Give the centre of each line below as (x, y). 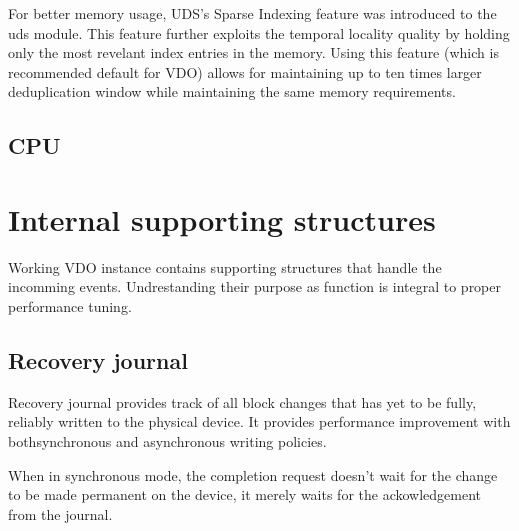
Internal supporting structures (222, 218)
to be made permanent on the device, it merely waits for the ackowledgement (245, 494)
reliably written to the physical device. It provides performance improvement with (259, 421)
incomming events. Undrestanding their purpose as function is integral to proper (254, 286)
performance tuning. (70, 306)
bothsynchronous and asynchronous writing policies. (167, 441)
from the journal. (60, 513)
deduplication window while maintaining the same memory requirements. (232, 91)
